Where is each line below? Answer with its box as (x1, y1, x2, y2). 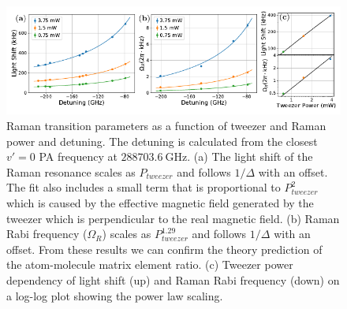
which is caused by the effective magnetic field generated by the (6, 194, 314, 210)
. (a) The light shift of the (187, 148, 313, 165)
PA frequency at (39, 148, 118, 165)
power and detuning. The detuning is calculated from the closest (6, 132, 318, 149)
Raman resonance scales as (6, 163, 136, 180)
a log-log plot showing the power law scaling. (6, 287, 223, 303)
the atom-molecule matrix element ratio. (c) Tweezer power (6, 256, 293, 273)
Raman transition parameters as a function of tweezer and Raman (6, 117, 326, 133)
